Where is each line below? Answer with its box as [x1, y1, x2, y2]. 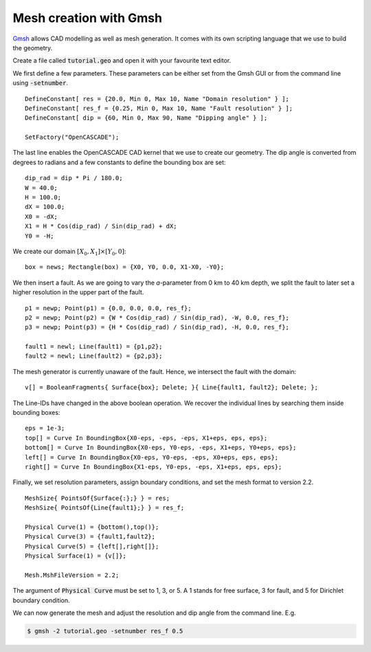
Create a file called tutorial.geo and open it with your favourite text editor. [12, 56, 232, 65]
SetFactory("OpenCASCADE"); [25, 133, 120, 141]
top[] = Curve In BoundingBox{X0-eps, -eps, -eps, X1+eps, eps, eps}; [25, 434, 268, 442]
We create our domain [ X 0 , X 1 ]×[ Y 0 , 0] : [12, 247, 126, 257]
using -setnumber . [12, 79, 69, 87]
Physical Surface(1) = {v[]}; [25, 552, 127, 560]
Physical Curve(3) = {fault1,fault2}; [25, 533, 156, 541]
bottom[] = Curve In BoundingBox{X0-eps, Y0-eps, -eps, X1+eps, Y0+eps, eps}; [25, 444, 297, 452]
